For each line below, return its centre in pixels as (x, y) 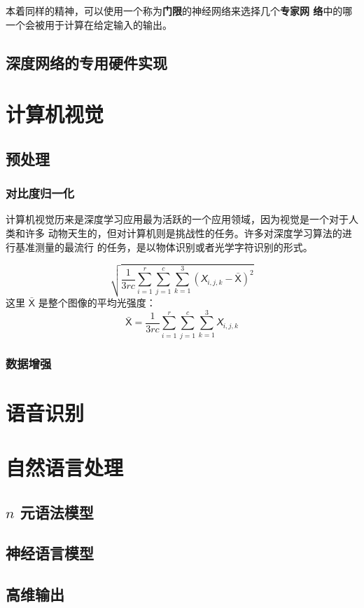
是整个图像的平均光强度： (97, 302)
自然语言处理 (65, 467)
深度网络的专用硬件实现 (86, 62)
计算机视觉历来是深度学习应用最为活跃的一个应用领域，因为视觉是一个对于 (177, 219)
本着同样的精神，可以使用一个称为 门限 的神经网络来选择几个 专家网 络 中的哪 (179, 11)
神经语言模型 (50, 553)
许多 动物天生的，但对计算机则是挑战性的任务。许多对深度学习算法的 (183, 232)
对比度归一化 (40, 193)
